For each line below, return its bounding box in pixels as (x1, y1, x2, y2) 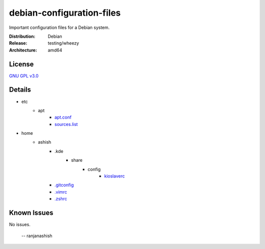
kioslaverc (104, 173, 125, 179)
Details (9, 86, 31, 94)
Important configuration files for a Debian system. (9, 25, 110, 30)
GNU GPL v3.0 (9, 73, 39, 78)
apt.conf (54, 114, 72, 120)
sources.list (54, 121, 78, 127)
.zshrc (54, 196, 67, 202)
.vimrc (54, 189, 67, 195)
